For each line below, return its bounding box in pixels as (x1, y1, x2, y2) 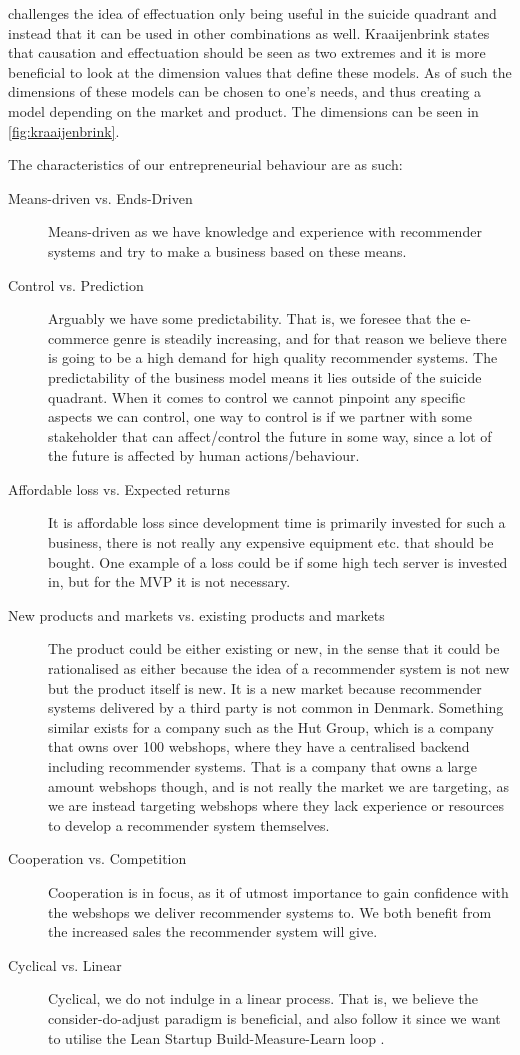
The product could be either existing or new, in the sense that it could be (48, 638, 500, 659)
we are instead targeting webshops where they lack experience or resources (48, 795, 504, 816)
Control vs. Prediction (8, 274, 144, 295)
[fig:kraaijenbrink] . (8, 120, 120, 141)
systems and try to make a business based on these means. (48, 240, 407, 261)
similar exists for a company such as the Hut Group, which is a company (48, 716, 494, 737)
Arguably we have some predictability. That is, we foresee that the (48, 308, 456, 329)
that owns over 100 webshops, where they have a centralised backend (48, 736, 470, 757)
